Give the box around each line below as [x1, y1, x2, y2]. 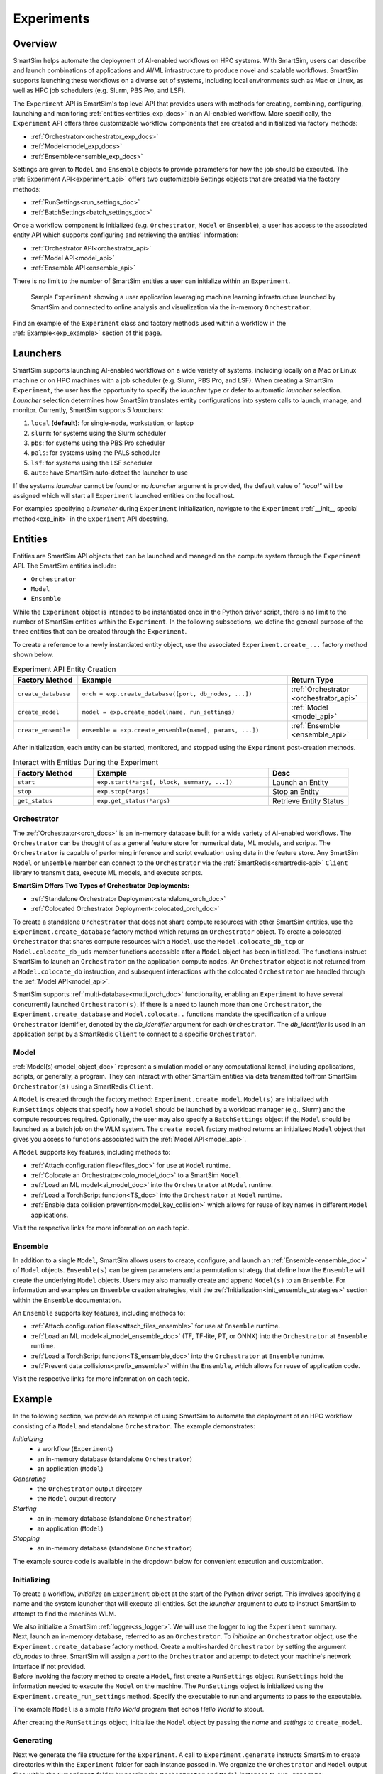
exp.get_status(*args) [96, 797, 170, 805]
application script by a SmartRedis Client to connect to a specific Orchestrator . [13, 1030, 257, 1038]
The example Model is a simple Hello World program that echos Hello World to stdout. [13, 1705, 265, 1714]
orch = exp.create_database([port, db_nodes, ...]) [82, 690, 252, 698]
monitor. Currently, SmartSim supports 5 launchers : [13, 405, 164, 414]
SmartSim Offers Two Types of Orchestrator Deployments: [13, 881, 190, 890]
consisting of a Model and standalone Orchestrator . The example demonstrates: [13, 1421, 255, 1430]
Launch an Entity [272, 777, 329, 787]
